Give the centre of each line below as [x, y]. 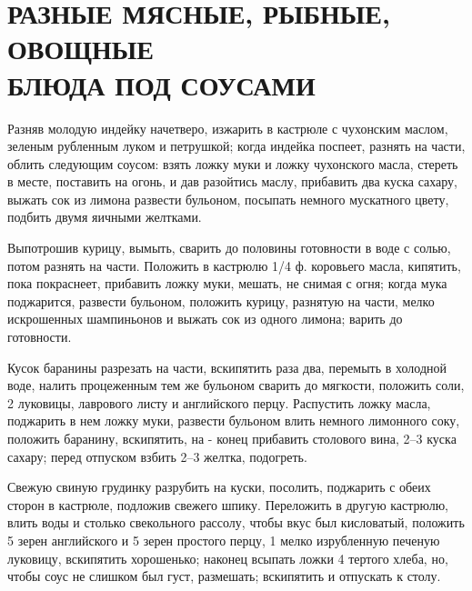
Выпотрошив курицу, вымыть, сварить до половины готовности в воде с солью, [229, 248]
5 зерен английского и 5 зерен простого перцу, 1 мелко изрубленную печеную [224, 540]
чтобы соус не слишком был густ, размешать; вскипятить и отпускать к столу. [224, 576]
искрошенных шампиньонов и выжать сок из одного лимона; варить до [205, 319]
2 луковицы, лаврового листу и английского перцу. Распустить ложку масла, [219, 402]
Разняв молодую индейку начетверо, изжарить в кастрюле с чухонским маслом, [228, 128]
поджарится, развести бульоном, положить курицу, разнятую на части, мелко [221, 301]
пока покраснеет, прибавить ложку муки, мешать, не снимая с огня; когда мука [227, 283]
